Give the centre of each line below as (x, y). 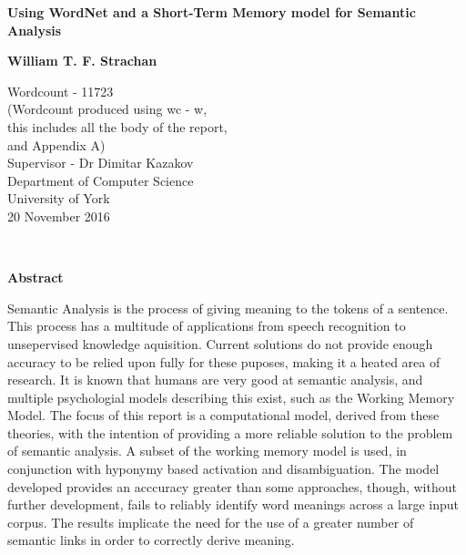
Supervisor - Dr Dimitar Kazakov (101, 163)
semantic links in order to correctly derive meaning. (151, 540)
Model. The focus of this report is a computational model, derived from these (223, 415)
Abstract (35, 277)
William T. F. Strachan (82, 61)
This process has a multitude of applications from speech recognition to (207, 326)
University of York (59, 198)
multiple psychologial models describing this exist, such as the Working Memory (231, 397)
